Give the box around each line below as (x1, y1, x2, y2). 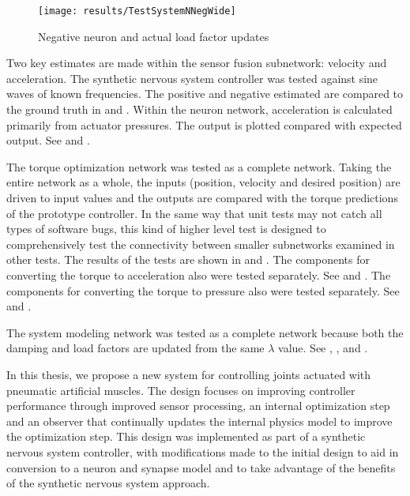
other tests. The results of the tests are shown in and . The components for (6, 251, 370, 268)
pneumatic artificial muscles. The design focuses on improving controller (6, 381, 355, 398)
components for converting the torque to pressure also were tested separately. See (6, 282, 400, 299)
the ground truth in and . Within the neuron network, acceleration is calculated (6, 101, 393, 118)
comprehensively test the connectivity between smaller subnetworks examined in (6, 235, 395, 252)
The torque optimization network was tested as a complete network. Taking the (6, 158, 392, 175)
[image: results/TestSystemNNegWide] (38, 6, 236, 17)
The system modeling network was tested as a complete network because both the (6, 324, 404, 340)
